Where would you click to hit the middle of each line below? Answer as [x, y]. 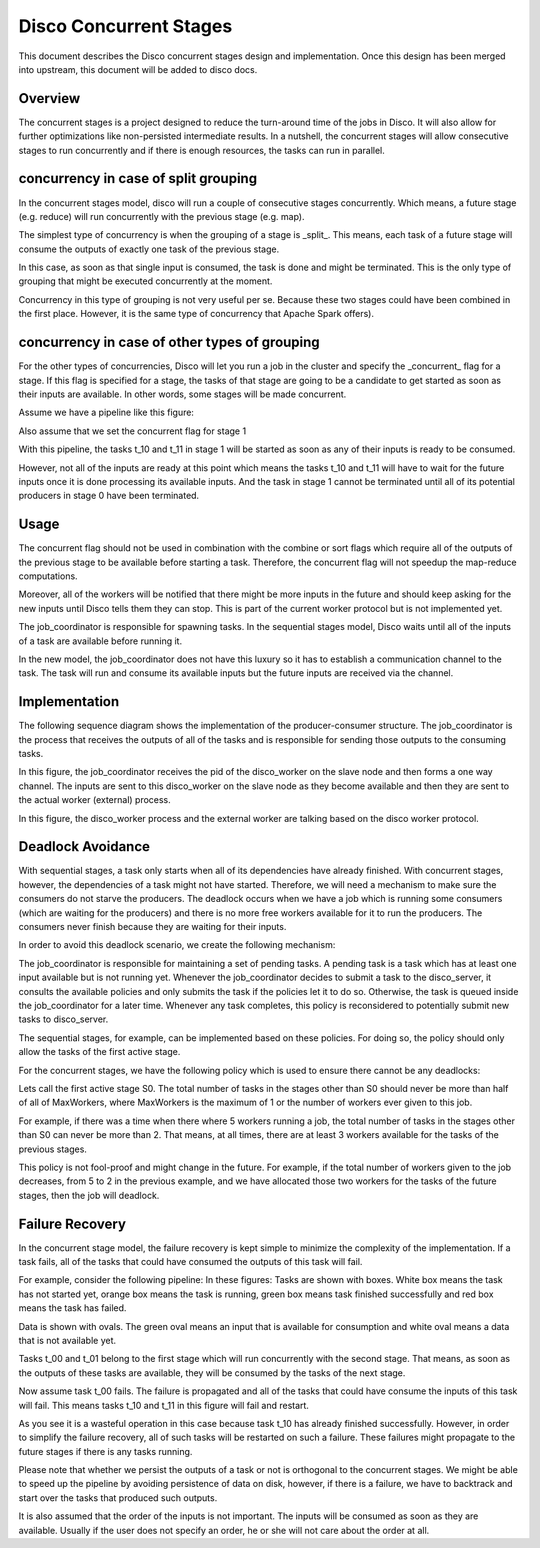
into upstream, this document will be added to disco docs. [138, 69]
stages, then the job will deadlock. [89, 1195]
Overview [49, 98]
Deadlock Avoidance [84, 846]
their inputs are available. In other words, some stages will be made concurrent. [182, 394]
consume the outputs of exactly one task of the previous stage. [149, 249]
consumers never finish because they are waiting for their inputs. [152, 927]
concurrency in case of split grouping [138, 178]
